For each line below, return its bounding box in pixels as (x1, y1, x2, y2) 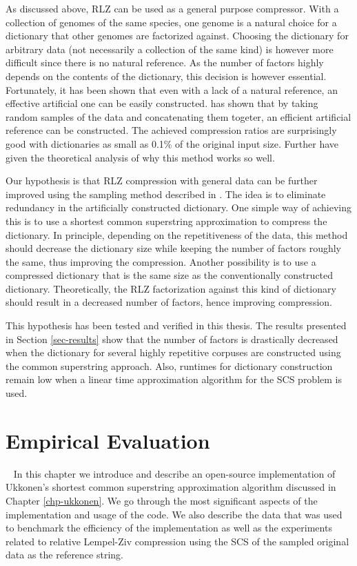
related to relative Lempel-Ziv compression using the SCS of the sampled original (6, 534, 349, 548)
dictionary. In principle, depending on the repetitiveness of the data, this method (6, 227, 348, 242)
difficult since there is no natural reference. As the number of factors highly (6, 55, 324, 70)
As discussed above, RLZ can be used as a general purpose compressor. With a (6, 1, 339, 15)
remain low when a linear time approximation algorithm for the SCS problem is (6, 372, 342, 387)
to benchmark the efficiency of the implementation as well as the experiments (6, 520, 332, 535)
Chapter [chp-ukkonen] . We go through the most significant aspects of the (6, 493, 318, 507)
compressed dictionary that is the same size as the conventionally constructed (6, 268, 334, 282)
